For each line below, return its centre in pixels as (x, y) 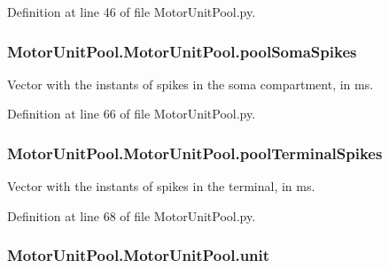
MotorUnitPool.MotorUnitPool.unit (139, 255)
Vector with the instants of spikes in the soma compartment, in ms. (191, 84)
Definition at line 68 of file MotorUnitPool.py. (132, 215)
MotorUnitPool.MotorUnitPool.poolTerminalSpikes (195, 153)
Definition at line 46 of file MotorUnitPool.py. (132, 11)
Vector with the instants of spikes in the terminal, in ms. (161, 186)
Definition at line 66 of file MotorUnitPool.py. (132, 114)
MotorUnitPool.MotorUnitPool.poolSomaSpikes (182, 51)
